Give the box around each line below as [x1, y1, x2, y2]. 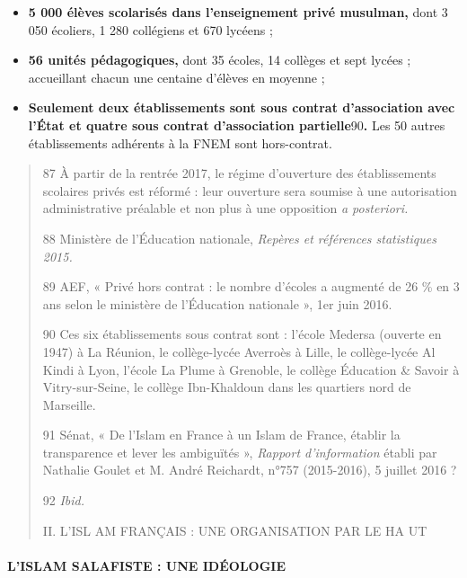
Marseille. [42, 395, 96, 413]
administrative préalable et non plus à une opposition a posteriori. [42, 199, 409, 218]
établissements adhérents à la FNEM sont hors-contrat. [28, 133, 332, 152]
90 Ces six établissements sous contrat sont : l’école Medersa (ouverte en [42, 325, 442, 343]
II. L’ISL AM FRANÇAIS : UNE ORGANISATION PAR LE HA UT [42, 520, 427, 539]
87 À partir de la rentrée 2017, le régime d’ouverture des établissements [42, 164, 436, 182]
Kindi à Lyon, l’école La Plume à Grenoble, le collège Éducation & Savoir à [42, 360, 460, 378]
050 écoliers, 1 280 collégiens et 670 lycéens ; [28, 20, 273, 39]
